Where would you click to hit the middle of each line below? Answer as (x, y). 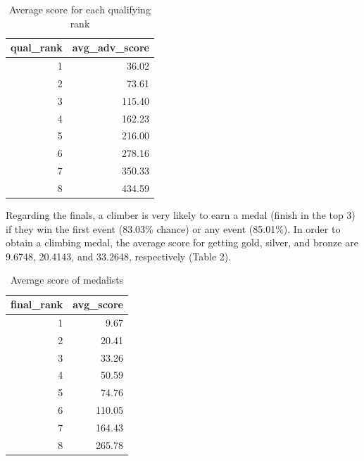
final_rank (37, 304)
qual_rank (37, 48)
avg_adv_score (111, 48)
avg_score (98, 304)
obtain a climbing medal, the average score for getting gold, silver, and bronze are (182, 242)
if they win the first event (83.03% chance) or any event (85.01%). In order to (173, 228)
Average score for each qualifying (80, 9)
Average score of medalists (67, 280)
